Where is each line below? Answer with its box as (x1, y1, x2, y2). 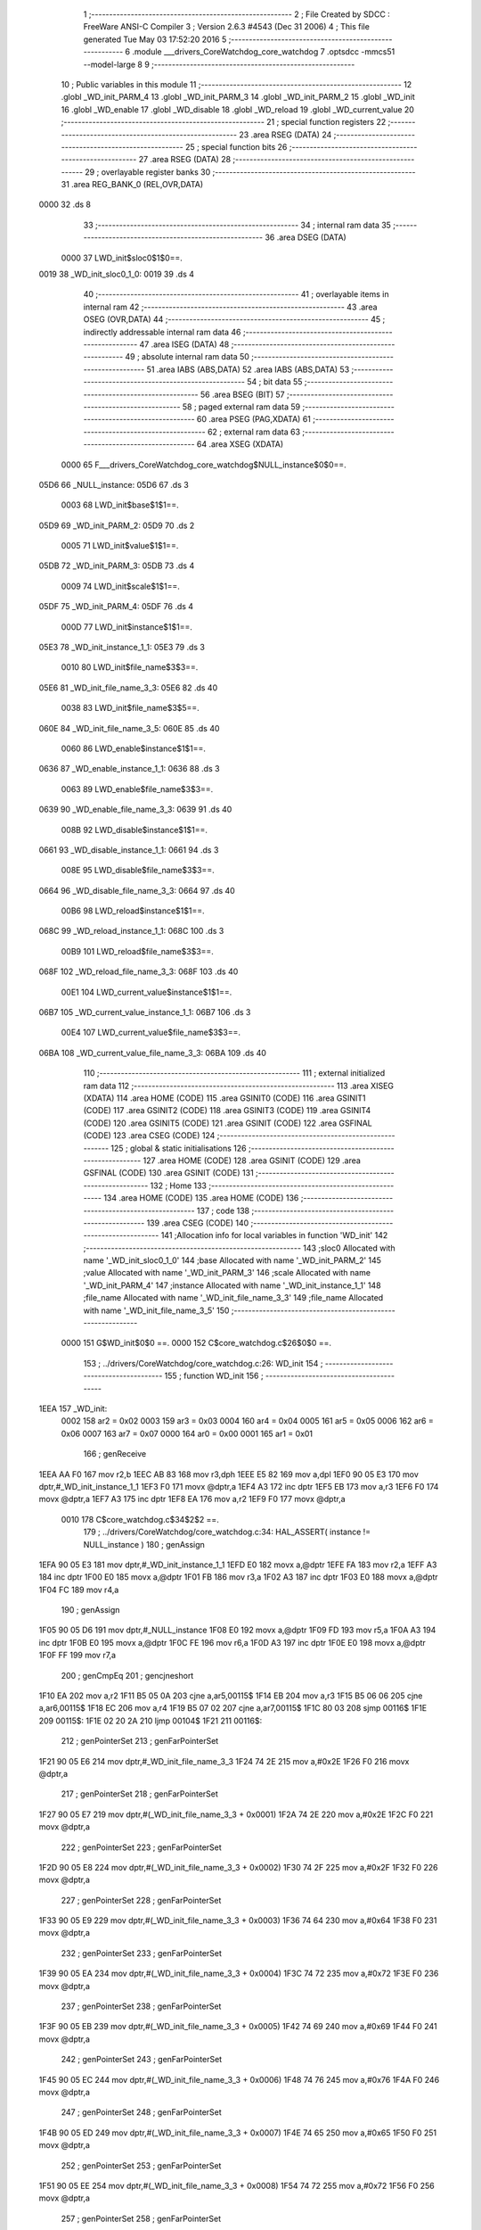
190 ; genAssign (61, 1605, 120, 1615)
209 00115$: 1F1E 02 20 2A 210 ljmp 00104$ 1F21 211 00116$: (38, 1715, 263, 1726)
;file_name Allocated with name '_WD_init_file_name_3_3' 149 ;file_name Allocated (83, 1293, 384, 1303)
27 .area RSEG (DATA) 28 (138, 154, 232, 165)
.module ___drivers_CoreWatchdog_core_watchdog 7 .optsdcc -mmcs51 (132, 46, 395, 57)
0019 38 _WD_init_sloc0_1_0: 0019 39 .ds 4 (38, 268, 195, 280)
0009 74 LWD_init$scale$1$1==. (61, 581, 180, 591)
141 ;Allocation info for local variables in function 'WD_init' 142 (160, 1230, 388, 1241)
